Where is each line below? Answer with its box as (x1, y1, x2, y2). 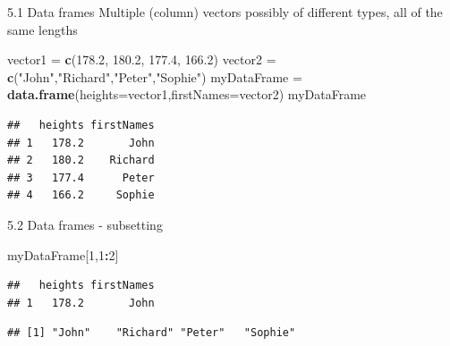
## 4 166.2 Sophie (7, 189, 155, 202)
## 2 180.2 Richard (7, 154, 155, 167)
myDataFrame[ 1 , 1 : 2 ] (7, 245, 119, 264)
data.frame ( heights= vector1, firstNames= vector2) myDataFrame (7, 85, 367, 104)
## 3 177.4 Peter (7, 171, 155, 184)
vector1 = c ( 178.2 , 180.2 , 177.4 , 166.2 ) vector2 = (7, 50, 276, 69)
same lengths (7, 20, 78, 38)
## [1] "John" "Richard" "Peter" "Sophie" (7, 326, 296, 340)
